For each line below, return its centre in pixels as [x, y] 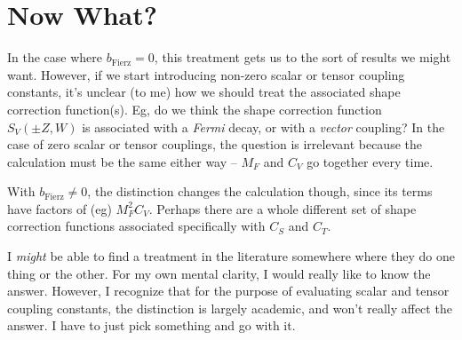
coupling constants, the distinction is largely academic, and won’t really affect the [230, 308]
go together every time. [370, 161]
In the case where [55, 57]
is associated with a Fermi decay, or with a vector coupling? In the [263, 127]
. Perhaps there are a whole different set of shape [283, 208]
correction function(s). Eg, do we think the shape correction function [195, 109]
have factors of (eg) [60, 208]
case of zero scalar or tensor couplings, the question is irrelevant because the [215, 144]
